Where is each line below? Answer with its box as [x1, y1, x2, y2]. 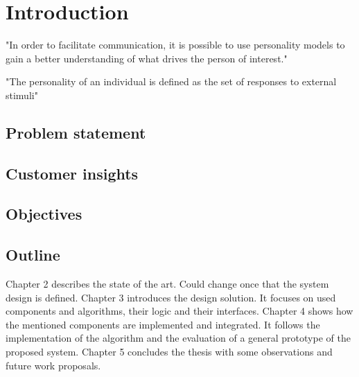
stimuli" [6, 87, 38, 102]
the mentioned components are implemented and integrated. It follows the [6, 317, 320, 331]
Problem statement [6, 121, 146, 143]
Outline [6, 244, 60, 265]
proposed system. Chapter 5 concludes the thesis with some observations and [6, 344, 333, 359]
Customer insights [6, 162, 139, 184]
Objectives [6, 203, 82, 225]
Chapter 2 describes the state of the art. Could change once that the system [6, 277, 329, 291]
